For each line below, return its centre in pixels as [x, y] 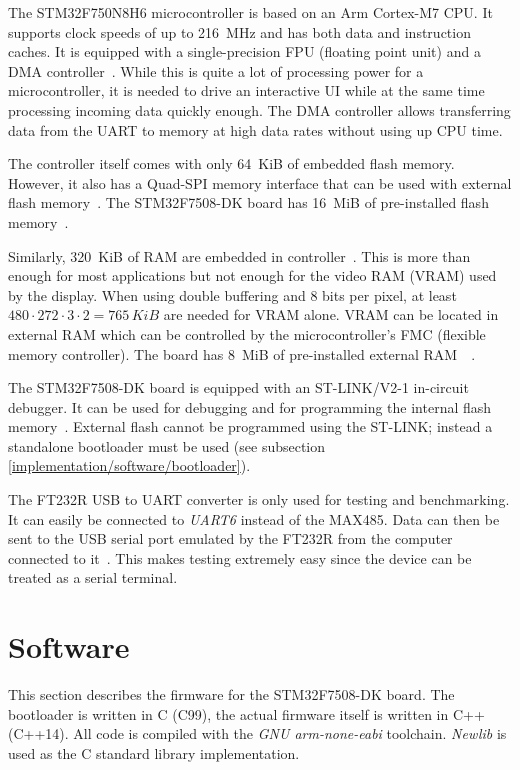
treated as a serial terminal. [93, 577]
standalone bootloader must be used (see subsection [167, 445]
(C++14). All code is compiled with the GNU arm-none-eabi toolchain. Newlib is [257, 733]
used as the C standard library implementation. [154, 752]
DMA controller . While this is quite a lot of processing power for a [216, 70]
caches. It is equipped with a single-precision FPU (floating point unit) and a [244, 51]
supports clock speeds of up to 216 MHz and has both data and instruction [239, 31]
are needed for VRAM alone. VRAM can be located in [331, 314]
